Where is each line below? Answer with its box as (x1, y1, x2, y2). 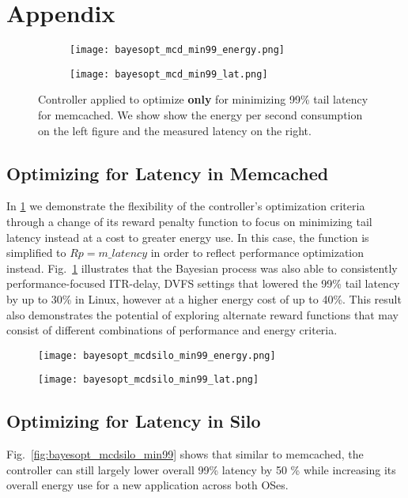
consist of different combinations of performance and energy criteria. (6, 322, 338, 338)
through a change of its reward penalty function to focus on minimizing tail (6, 213, 372, 230)
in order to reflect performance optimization (150, 244, 365, 261)
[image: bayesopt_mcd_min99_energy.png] (70, 44, 285, 56)
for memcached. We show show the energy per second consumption (38, 107, 363, 123)
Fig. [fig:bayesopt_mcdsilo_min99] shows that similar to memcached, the (6, 446, 364, 462)
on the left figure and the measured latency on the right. (38, 122, 312, 138)
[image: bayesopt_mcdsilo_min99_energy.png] (38, 349, 276, 361)
